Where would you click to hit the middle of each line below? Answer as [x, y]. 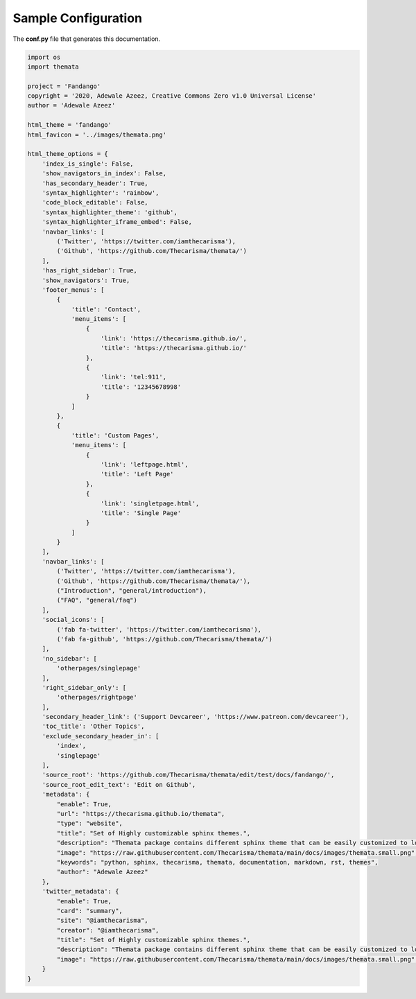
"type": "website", [89, 824]
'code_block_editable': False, [95, 202]
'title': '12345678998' [141, 387]
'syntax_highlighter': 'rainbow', [101, 193]
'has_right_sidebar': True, [90, 271]
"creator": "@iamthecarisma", [108, 930]
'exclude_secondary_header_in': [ [101, 736]
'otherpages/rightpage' [97, 697]
